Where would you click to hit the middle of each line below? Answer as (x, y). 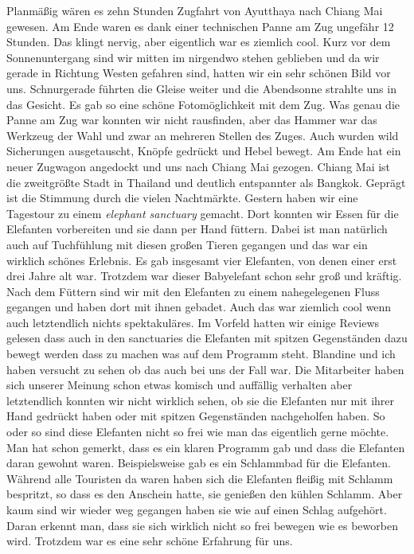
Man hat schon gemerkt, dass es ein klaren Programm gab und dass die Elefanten (206, 447)
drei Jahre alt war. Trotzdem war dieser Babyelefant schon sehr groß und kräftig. (204, 276)
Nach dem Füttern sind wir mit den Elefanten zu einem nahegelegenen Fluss (193, 291)
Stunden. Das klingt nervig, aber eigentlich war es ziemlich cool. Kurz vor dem (199, 42)
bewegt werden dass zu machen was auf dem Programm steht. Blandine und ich (201, 354)
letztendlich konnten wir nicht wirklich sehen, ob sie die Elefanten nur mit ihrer (201, 400)
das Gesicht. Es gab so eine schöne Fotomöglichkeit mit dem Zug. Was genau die (203, 104)
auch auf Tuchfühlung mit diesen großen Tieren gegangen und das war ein (187, 244)
